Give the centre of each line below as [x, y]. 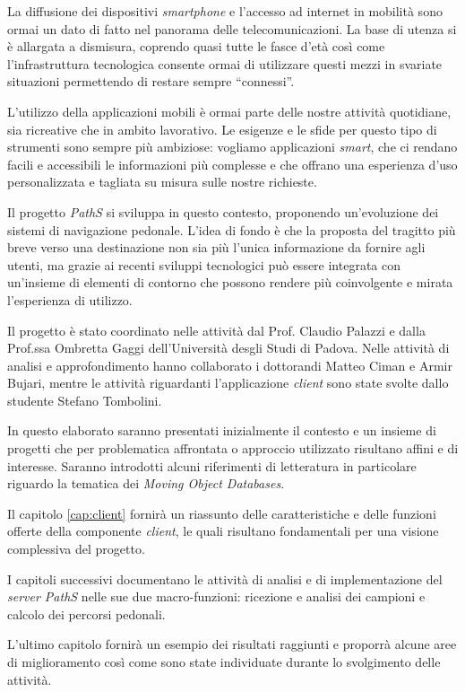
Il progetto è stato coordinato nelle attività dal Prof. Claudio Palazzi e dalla [216, 330]
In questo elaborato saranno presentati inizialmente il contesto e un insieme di [222, 430]
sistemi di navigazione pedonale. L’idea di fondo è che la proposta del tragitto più [232, 229]
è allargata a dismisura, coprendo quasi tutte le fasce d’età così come [196, 46]
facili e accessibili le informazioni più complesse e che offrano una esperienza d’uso [232, 164]
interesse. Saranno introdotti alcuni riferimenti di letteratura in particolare [212, 465]
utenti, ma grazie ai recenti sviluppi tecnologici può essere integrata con [204, 264]
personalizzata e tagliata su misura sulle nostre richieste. [162, 182]
